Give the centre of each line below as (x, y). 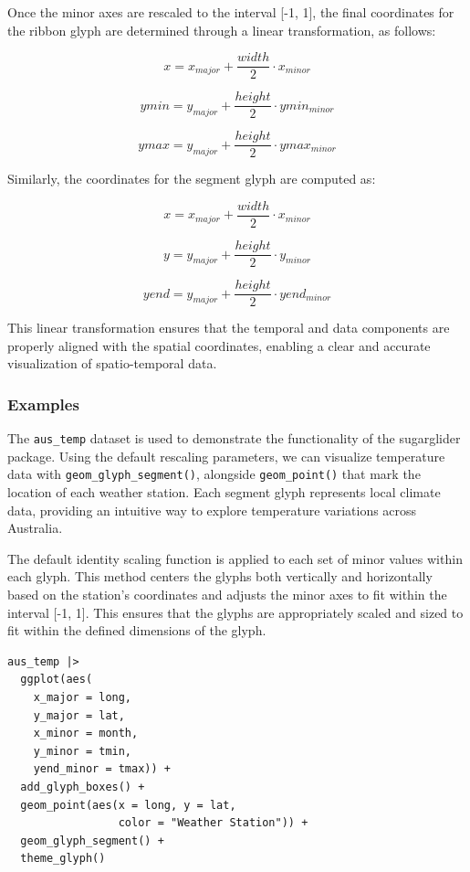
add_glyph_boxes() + (83, 787)
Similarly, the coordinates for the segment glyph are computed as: (192, 179)
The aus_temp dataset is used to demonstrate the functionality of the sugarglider (234, 438)
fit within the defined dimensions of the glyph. (137, 630)
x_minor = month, (86, 734)
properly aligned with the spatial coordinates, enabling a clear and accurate (219, 345)
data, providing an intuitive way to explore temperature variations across (212, 510)
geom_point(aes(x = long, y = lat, (128, 805)
